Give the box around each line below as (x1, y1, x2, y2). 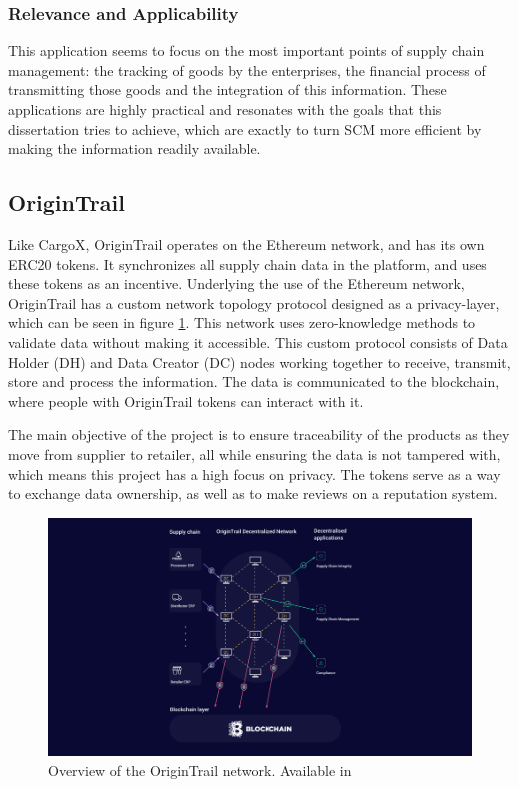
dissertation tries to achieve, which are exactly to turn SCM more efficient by (8, 118, 482, 139)
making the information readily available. (8, 138, 261, 159)
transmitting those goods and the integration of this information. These (8, 79, 447, 100)
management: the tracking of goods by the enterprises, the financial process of (8, 59, 486, 80)
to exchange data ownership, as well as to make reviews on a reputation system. (8, 483, 498, 504)
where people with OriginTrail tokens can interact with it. (8, 390, 364, 411)
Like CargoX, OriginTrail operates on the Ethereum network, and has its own (8, 233, 485, 254)
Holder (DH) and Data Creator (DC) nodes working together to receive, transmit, (8, 351, 511, 372)
